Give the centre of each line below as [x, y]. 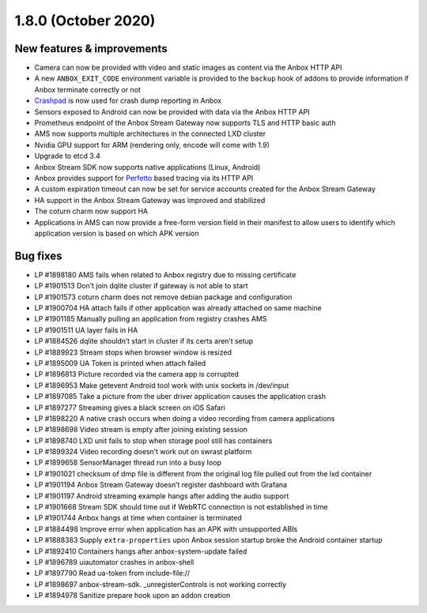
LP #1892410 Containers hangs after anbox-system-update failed [141, 551]
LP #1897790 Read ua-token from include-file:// [112, 574]
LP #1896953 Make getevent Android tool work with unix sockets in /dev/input [162, 385]
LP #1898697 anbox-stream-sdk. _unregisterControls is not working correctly [161, 584]
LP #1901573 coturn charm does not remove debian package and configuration [163, 297]
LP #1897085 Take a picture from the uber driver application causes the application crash [180, 397]
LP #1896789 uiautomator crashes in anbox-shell [114, 562]
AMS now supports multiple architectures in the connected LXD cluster [150, 134]
